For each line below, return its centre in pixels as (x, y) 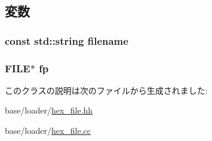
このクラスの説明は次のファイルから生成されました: (106, 90)
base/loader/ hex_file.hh (49, 110)
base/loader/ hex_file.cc (48, 131)
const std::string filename (67, 40)
